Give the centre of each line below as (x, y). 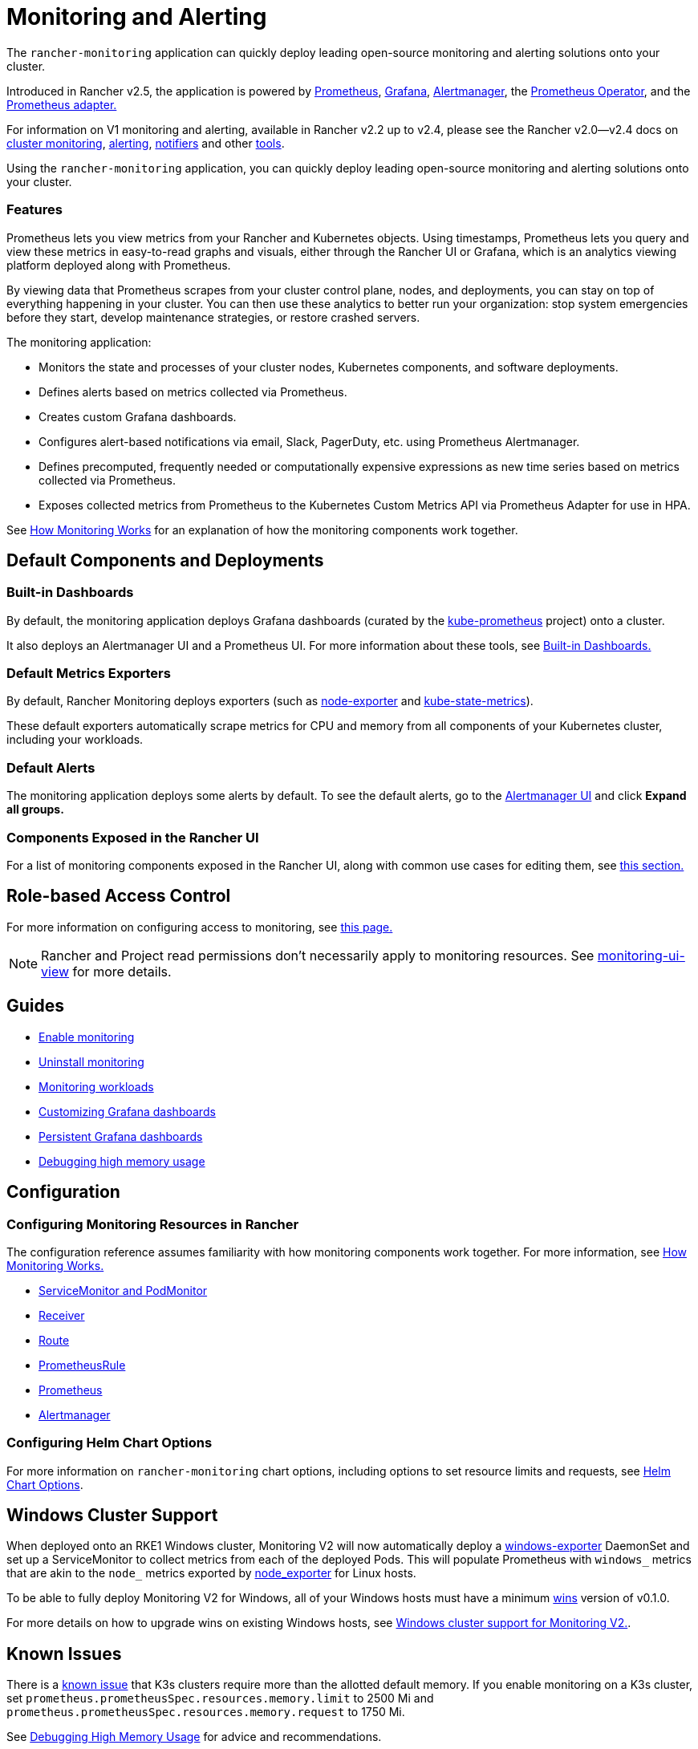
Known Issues (64, 1654)
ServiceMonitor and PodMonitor (123, 1290)
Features (34, 210)
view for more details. (106, 971)
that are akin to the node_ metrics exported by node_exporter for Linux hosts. (211, 1573)
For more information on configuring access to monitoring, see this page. (200, 927)
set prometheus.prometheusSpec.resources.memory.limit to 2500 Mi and (220, 1698)
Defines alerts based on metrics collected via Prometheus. (193, 392)
